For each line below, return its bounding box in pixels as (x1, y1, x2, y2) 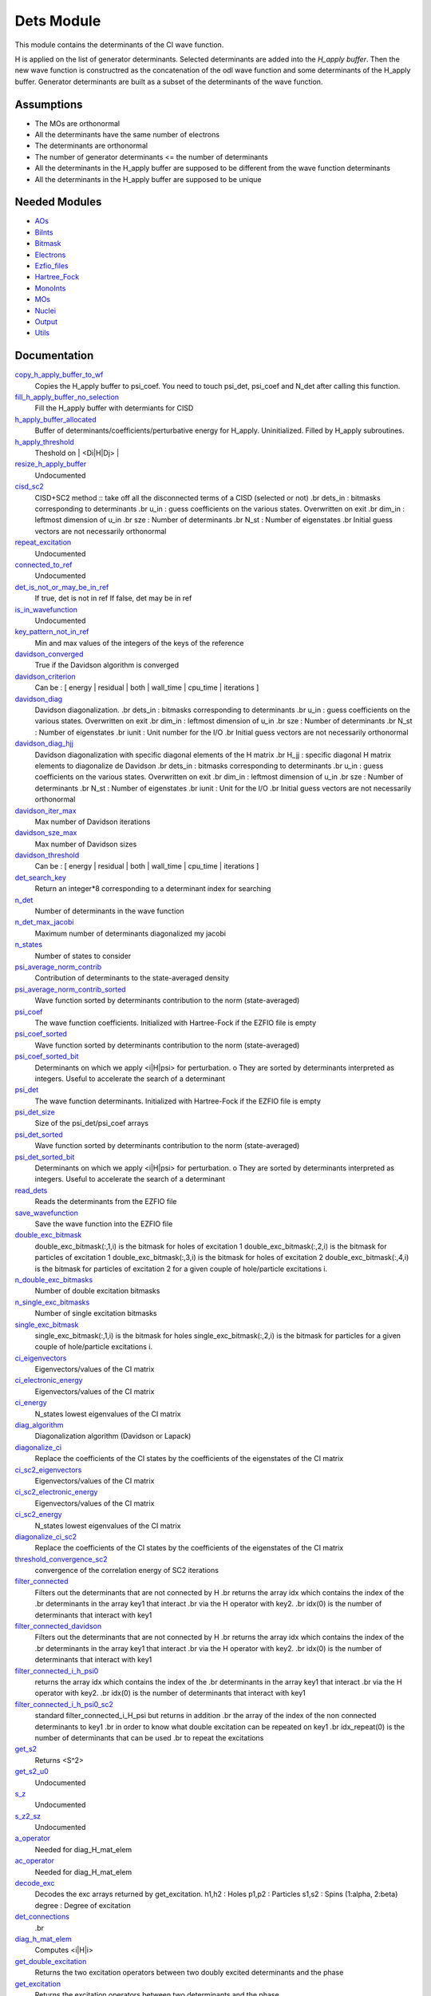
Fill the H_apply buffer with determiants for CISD (34, 403, 194, 413)
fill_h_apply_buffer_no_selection (14, 392, 120, 402)
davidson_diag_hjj (14, 739, 73, 748)
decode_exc (14, 1879, 55, 1888)
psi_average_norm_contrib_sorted (14, 984, 127, 994)
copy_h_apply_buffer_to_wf (14, 370, 104, 379)
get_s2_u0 (14, 1767, 49, 1776)
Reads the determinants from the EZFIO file (34, 1197, 177, 1206)
